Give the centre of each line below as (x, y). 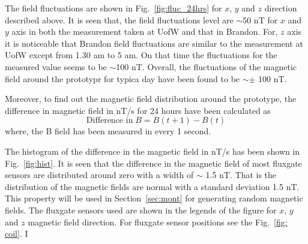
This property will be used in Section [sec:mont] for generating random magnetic (154, 198)
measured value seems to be (56, 66)
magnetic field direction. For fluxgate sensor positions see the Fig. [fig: (158, 222)
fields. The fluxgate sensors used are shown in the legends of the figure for (141, 210)
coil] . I (17, 234)
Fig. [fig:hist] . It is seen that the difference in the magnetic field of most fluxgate (153, 163)
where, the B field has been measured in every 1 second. (108, 131)
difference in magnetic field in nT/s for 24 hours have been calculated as (138, 110)
